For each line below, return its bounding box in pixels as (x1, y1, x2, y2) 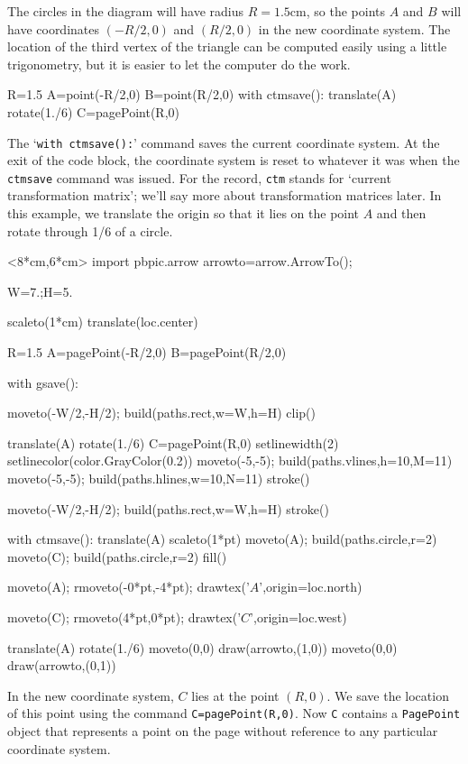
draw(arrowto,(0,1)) (7, 656, 116, 675)
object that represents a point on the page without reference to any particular (7, 722, 438, 740)
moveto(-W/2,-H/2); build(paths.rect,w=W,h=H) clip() (7, 403, 316, 422)
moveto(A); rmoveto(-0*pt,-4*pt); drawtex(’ (7, 577, 250, 596)
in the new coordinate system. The (258, 19, 451, 38)
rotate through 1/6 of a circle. (7, 221, 173, 240)
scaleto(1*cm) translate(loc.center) (7, 312, 198, 331)
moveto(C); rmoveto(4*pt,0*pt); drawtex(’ (7, 607, 242, 626)
